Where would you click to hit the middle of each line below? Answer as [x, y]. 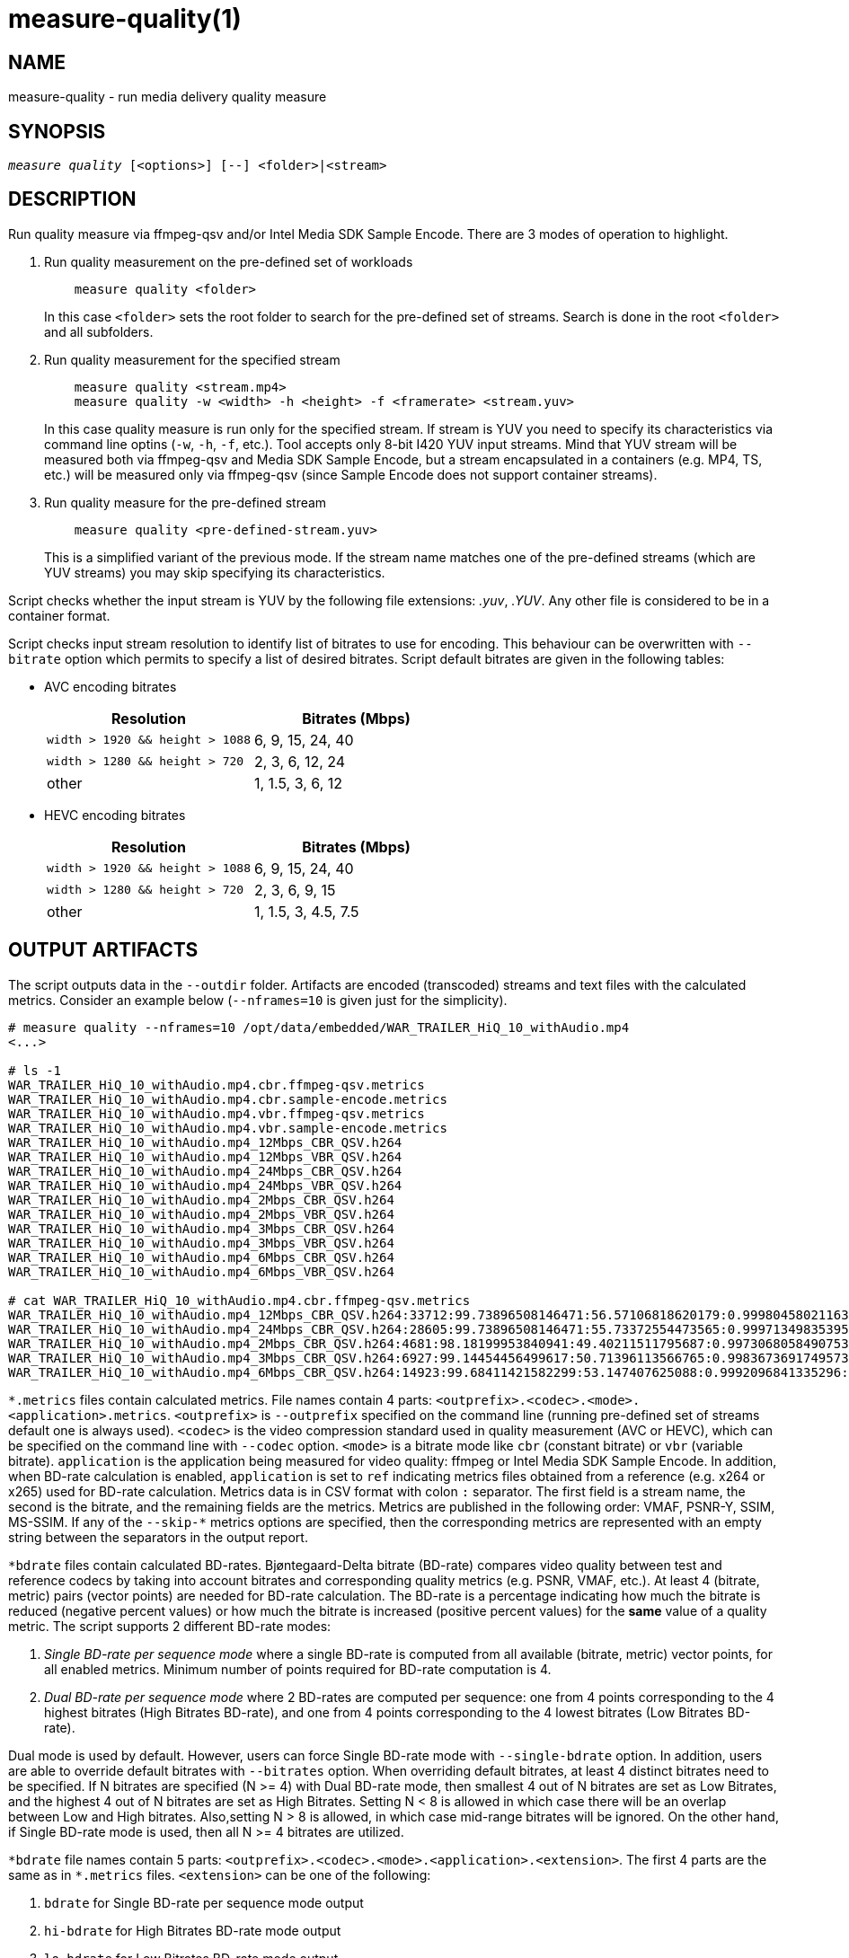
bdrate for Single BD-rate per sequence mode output [204, 1902]
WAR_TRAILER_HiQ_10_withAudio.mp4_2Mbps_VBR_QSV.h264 [201, 1214]
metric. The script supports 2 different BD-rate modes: [170, 1626]
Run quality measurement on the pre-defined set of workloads [229, 261]
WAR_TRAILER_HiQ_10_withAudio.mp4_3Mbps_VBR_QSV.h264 [201, 1243]
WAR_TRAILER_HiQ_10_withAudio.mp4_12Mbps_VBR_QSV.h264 [205, 1156]
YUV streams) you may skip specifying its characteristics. [215, 572]
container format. [59, 615]
